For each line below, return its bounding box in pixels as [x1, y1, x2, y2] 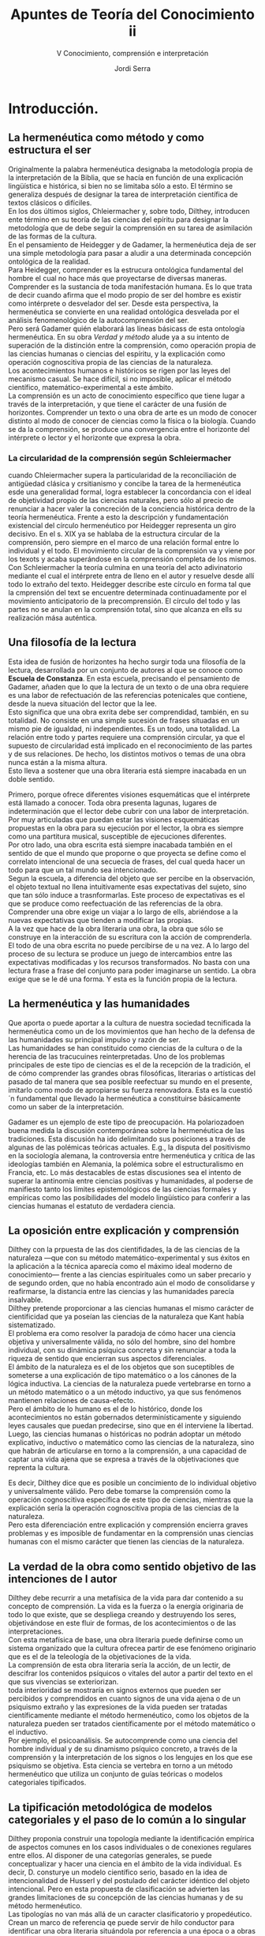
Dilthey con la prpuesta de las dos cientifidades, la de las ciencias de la [8, 1245, 241, 1255]
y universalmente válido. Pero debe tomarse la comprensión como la [8, 1487, 231, 1496]
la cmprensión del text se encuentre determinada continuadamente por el [8, 588, 247, 598]
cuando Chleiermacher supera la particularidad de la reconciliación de [8, 471, 237, 480]
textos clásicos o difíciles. [8, 197, 92, 207]
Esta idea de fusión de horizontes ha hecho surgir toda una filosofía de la [8, 657, 246, 666]
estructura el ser [8, 144, 92, 157]
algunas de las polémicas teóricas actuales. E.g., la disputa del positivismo [8, 1142, 251, 1152]
